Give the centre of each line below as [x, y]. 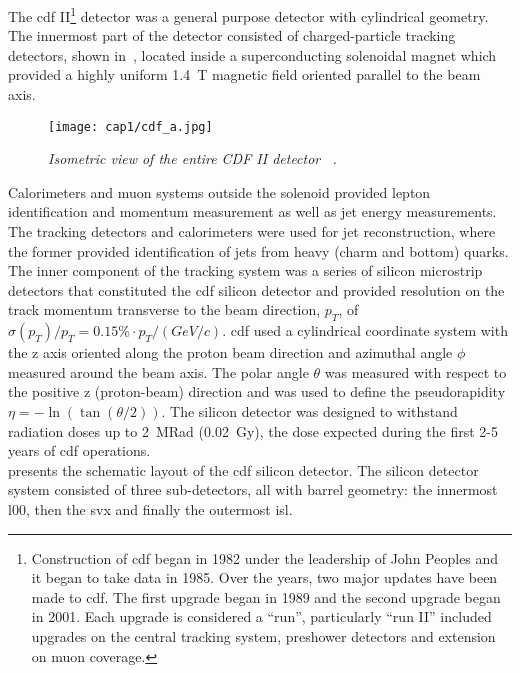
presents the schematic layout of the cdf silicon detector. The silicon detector [243, 469]
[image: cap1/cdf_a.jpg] [130, 126]
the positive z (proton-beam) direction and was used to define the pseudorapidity [257, 391]
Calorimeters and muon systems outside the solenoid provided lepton [219, 191]
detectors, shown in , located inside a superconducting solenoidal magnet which [252, 54]
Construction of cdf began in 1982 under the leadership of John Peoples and [265, 557]
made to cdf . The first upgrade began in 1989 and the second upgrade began [266, 596]
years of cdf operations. [79, 450]
